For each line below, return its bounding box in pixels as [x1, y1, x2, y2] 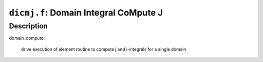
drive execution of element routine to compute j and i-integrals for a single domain [21, 46, 187, 52]
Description [9, 22, 48, 31]
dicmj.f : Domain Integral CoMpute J [9, 7, 163, 18]
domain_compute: [9, 35, 45, 41]
